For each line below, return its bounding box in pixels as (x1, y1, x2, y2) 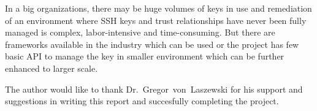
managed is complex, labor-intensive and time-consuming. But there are (5, 26, 275, 39)
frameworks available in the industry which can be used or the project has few (5, 37, 299, 50)
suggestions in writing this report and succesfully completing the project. (5, 94, 279, 107)
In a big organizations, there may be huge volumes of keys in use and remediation (5, 2, 312, 14)
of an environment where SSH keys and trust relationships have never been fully (5, 13, 307, 26)
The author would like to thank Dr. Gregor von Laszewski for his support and (5, 82, 303, 95)
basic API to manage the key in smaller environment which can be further (5, 50, 285, 63)
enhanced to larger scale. (5, 61, 98, 74)
